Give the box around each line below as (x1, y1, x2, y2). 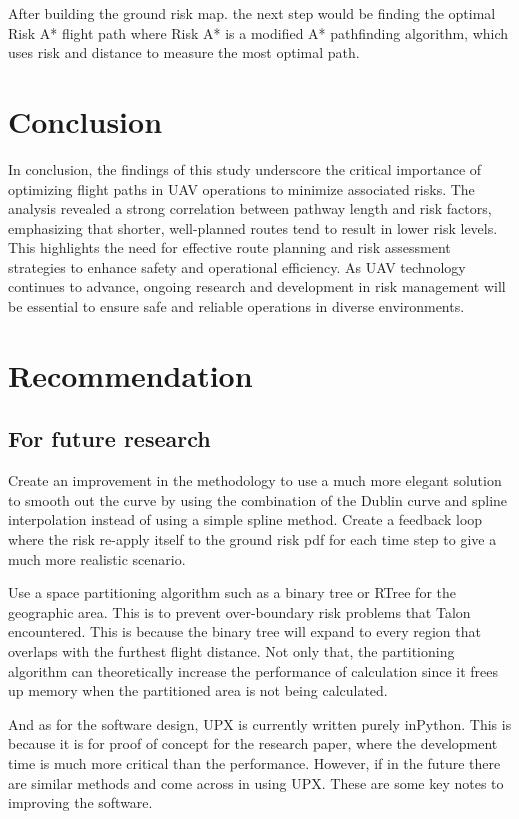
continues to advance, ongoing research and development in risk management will (8, 276, 506, 297)
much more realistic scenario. (8, 548, 186, 569)
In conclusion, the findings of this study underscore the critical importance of (8, 158, 482, 179)
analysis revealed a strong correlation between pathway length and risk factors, (8, 198, 492, 219)
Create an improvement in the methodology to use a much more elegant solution (8, 470, 502, 491)
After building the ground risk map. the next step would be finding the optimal (8, 3, 496, 23)
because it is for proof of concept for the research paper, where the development (8, 733, 498, 754)
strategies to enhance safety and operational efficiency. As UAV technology (8, 256, 466, 277)
